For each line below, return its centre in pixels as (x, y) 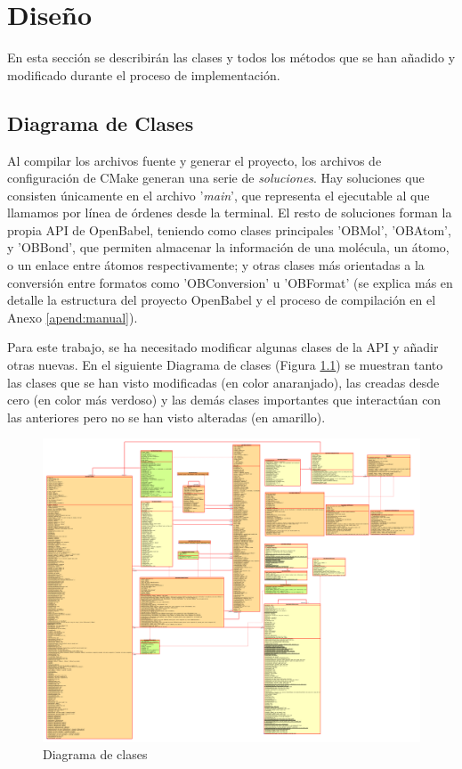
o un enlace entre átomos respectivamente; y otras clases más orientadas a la (216, 265)
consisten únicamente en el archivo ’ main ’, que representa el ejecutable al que (219, 195)
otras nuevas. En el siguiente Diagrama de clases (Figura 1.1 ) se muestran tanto (225, 365)
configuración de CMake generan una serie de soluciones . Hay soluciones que (216, 178)
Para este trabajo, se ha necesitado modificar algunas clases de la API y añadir (223, 347)
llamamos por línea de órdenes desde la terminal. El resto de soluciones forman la (230, 213)
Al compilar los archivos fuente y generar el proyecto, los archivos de (195, 160)
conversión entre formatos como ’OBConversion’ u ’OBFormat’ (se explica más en (230, 282)
